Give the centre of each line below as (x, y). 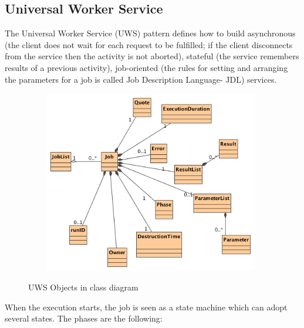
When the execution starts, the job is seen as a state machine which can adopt (146, 307)
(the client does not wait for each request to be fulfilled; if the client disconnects (149, 44)
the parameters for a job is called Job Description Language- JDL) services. (141, 79)
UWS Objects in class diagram (83, 287)
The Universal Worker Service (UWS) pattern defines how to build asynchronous (150, 33)
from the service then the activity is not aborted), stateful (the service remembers (152, 56)
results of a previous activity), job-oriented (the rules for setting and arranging (146, 67)
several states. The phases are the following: (84, 318)
